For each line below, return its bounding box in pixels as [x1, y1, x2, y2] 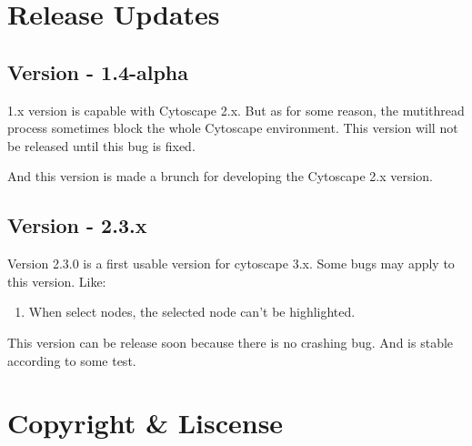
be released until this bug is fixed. [7, 136, 196, 155]
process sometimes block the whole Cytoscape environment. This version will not [7, 118, 458, 137]
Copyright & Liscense [7, 404, 284, 441]
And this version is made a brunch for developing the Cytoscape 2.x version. [7, 167, 433, 186]
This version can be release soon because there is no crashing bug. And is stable [7, 332, 454, 351]
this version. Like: [7, 271, 106, 290]
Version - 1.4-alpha [7, 57, 189, 86]
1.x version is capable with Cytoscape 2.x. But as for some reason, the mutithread [7, 100, 465, 119]
